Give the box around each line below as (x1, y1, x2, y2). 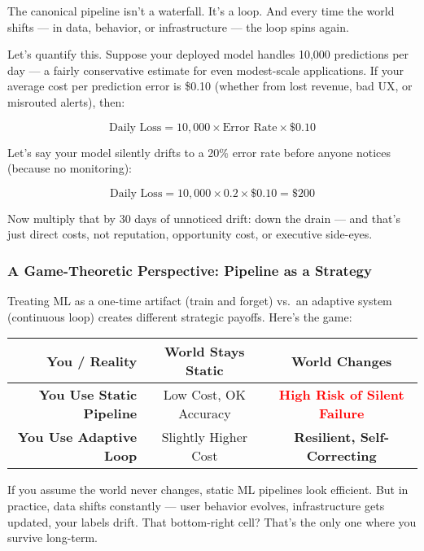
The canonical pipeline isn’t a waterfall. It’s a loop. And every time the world (7, 2, 395, 19)
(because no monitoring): (7, 160, 132, 177)
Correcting (306, 446, 377, 466)
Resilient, (294, 427, 356, 447)
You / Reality (46, 351, 138, 370)
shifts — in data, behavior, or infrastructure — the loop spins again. (7, 18, 349, 35)
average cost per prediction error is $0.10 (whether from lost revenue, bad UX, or (7, 77, 413, 94)
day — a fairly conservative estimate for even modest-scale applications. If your (7, 61, 404, 78)
